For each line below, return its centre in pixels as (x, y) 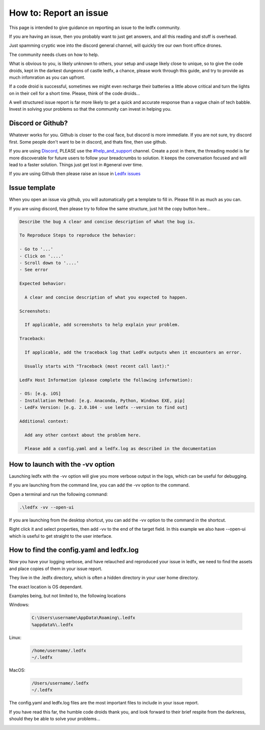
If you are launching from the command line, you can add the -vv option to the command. (99, 485)
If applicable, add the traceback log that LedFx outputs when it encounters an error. (133, 352)
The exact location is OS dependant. (46, 587)
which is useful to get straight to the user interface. (61, 536)
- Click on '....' (41, 256)
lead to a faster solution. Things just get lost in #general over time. (76, 164)
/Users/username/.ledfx (60, 683)
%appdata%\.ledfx (53, 624)
